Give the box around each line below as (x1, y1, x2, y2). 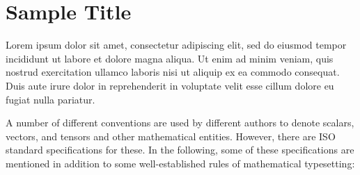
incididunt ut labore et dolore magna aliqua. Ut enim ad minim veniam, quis (6, 51, 334, 65)
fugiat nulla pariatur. (6, 92, 95, 106)
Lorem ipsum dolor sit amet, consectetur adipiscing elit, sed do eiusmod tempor (6, 37, 347, 52)
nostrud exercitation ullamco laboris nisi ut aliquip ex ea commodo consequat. (6, 65, 340, 79)
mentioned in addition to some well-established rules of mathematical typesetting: (6, 156, 355, 170)
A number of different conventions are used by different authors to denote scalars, (6, 115, 354, 130)
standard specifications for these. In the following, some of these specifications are (6, 142, 354, 157)
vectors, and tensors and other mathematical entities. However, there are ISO (6, 128, 336, 143)
